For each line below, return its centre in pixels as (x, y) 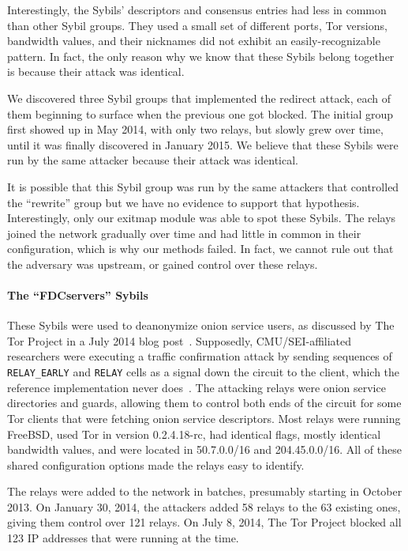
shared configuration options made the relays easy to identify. (156, 464)
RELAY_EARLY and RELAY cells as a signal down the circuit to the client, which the (204, 372)
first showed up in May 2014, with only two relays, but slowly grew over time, (195, 129)
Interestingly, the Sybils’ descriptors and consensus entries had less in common (197, 9)
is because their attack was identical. (96, 72)
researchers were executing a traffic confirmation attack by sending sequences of (200, 356)
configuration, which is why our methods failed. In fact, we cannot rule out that (200, 249)
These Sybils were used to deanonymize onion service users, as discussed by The (201, 325)
